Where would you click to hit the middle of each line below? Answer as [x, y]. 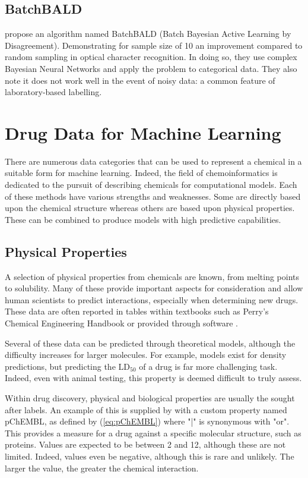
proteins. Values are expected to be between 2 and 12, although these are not [145, 444]
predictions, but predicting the [60, 366]
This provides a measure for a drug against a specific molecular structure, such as [153, 433]
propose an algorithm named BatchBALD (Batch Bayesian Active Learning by [148, 34]
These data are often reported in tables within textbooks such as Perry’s [137, 311]
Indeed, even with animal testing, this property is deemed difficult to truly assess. [153, 378]
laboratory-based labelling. [53, 92]
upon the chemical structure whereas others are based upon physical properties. [150, 208]
